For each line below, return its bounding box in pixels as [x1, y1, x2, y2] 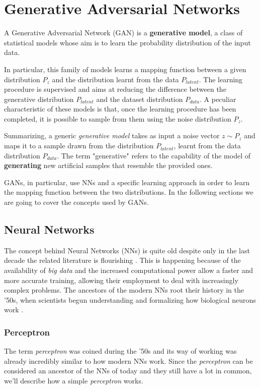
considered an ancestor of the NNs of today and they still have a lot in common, [4, 365, 252, 376]
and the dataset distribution [96, 93, 183, 104]
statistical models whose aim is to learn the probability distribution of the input [4, 37, 251, 47]
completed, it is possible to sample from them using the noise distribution [4, 113, 231, 124]
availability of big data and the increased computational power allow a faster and [4, 265, 253, 275]
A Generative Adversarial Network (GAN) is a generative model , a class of [4, 27, 243, 38]
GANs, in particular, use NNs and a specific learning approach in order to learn [4, 177, 250, 187]
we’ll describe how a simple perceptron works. [4, 375, 143, 385]
